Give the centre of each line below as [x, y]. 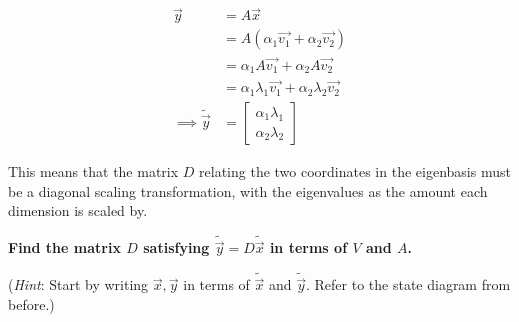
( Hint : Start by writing [78, 284]
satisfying [176, 247]
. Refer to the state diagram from [408, 284]
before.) [31, 303]
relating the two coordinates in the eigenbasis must [355, 171]
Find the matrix [64, 247]
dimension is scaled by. [78, 210]
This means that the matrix [93, 171]
